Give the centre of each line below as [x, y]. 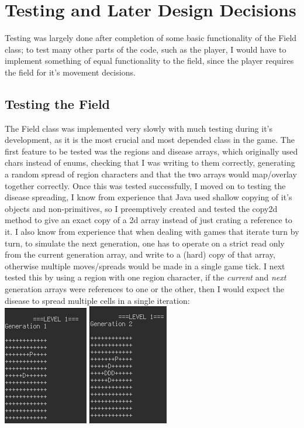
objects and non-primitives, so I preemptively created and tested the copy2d [141, 208]
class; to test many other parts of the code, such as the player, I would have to [146, 49]
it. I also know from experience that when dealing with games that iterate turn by [152, 232]
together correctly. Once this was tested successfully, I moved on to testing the [145, 185]
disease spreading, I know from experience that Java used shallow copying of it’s [148, 197]
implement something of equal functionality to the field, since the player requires [149, 61]
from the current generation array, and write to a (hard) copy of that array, [140, 254]
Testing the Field [58, 103]
